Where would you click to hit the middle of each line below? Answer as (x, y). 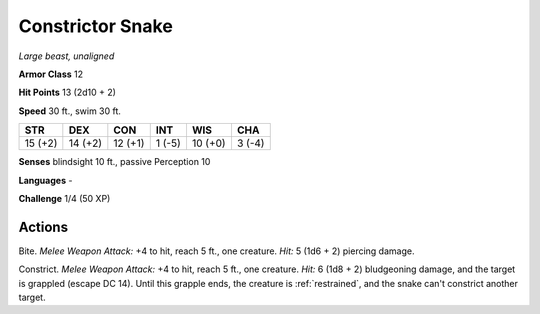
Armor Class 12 (51, 74)
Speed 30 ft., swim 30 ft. (70, 111)
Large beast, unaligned (66, 56)
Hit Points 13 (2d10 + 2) (67, 92)
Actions (43, 226)
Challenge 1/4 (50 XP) (64, 198)
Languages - (45, 180)
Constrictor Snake (96, 26)
